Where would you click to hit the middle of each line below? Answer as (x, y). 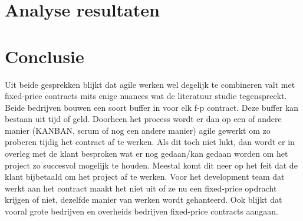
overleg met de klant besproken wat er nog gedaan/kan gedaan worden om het (146, 154)
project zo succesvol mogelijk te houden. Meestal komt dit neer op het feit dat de (151, 165)
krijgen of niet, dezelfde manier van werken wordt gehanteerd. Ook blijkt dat (144, 199)
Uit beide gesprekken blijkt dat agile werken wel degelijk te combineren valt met (150, 84)
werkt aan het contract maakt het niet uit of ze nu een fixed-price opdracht (141, 188)
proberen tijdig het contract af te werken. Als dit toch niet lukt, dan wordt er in (150, 142)
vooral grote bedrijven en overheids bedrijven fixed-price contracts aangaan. (142, 211)
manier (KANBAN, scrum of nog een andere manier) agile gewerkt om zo (138, 130)
